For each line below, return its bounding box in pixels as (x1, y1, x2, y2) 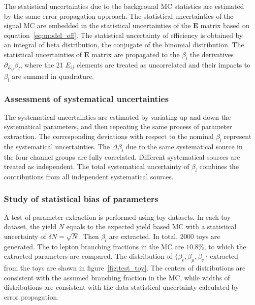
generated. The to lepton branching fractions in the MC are (4, 241, 184, 251)
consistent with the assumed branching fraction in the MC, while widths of (4, 272, 230, 282)
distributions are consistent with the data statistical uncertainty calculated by (4, 282, 239, 292)
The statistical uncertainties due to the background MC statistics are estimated (4, 1, 244, 11)
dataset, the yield (4, 221, 57, 232)
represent (223, 131, 252, 141)
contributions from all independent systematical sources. (4, 171, 174, 182)
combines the (199, 161, 239, 171)
